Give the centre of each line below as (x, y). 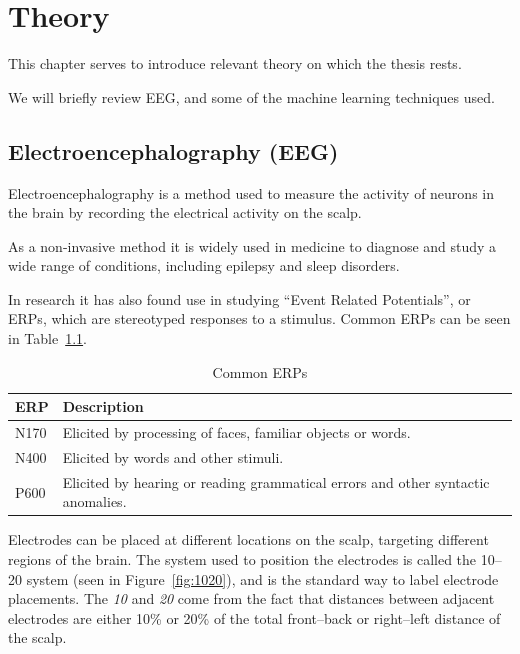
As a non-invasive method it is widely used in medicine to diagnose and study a (252, 245)
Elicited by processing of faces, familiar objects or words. (236, 432)
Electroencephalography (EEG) (173, 150)
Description (103, 406)
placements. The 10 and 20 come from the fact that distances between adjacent (251, 598)
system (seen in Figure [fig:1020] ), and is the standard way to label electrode (262, 578)
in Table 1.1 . (47, 338)
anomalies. (94, 501)
